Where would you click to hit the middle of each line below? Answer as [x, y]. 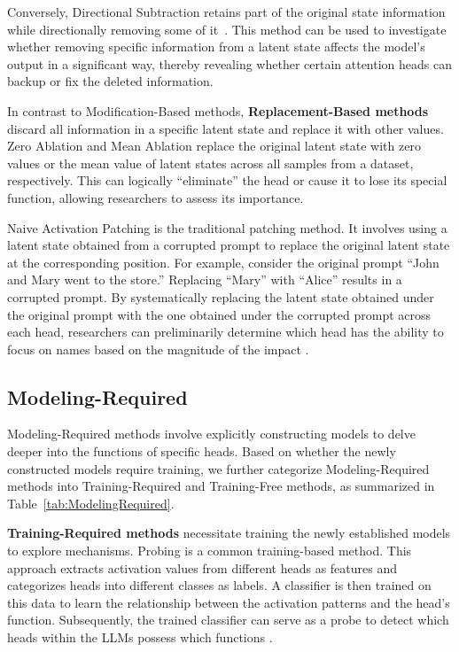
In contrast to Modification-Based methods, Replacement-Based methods [218, 110]
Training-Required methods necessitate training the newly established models [229, 533]
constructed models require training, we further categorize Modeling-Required [218, 468]
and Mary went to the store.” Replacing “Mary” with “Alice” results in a [205, 279]
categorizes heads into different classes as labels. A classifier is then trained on [219, 585]
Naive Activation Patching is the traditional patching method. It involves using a [227, 227]
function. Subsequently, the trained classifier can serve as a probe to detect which [228, 620]
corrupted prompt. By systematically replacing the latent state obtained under [221, 296]
